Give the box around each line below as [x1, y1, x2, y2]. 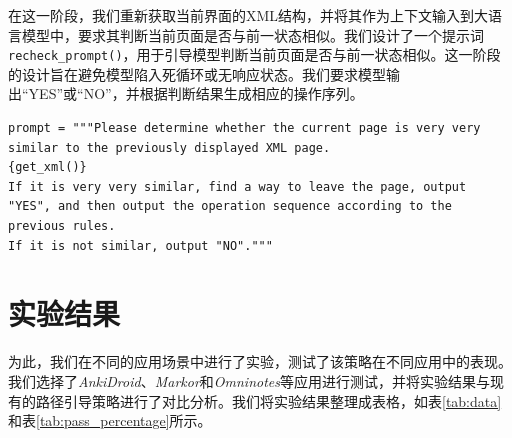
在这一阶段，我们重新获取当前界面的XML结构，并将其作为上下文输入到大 [8, 5, 489, 25]
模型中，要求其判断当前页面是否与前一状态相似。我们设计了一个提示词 [21, 24, 484, 45]
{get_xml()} [8, 160, 87, 175]
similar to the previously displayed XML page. [8, 140, 331, 155]
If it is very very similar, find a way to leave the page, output [8, 179, 467, 194]
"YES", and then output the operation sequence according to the [8, 199, 452, 214]
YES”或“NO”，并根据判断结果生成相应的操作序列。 [28, 83, 364, 104]
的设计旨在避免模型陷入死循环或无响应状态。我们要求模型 [8, 63, 386, 84]
